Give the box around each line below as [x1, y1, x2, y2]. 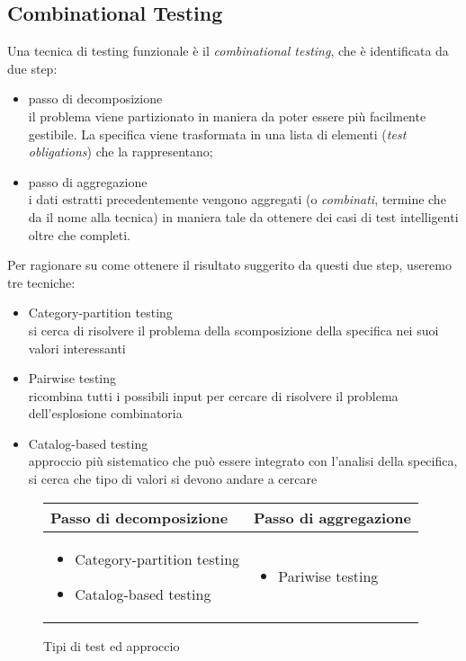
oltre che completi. [28, 225, 130, 244]
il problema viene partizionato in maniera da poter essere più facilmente [28, 106, 426, 125]
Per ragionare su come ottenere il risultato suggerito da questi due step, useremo [7, 255, 453, 274]
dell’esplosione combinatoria [28, 404, 183, 423]
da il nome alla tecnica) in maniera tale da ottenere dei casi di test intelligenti [28, 207, 459, 226]
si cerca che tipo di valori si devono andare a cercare [28, 469, 318, 488]
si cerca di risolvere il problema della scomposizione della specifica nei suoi [28, 320, 439, 339]
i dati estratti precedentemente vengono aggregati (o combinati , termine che [28, 190, 446, 209]
